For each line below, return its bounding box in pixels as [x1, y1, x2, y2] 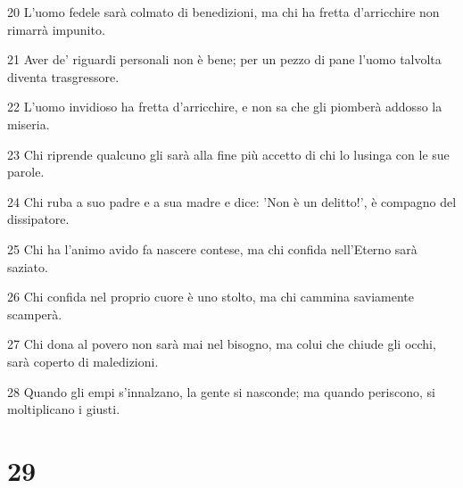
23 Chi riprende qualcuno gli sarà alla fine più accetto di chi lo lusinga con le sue [7, 145, 450, 163]
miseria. [7, 114, 50, 133]
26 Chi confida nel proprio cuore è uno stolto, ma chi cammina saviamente [7, 287, 415, 306]
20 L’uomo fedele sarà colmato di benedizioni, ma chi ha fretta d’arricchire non [7, 3, 440, 21]
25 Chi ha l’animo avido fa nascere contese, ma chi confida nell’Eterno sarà [7, 239, 418, 258]
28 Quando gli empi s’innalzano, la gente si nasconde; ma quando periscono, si [7, 382, 435, 401]
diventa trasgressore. [7, 67, 120, 86]
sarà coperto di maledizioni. [7, 352, 159, 370]
